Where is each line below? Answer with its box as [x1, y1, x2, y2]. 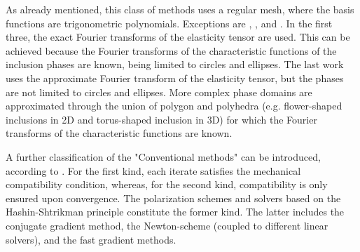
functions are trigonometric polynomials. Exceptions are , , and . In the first [6, 15, 333, 30]
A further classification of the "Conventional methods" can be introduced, [6, 149, 321, 164]
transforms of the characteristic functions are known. [6, 126, 233, 140]
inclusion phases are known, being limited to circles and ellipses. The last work [6, 57, 344, 72]
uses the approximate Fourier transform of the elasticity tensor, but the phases [6, 70, 344, 85]
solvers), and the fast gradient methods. [6, 232, 176, 246]
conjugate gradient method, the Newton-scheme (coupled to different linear [6, 218, 328, 232]
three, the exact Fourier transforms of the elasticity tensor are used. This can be [6, 29, 350, 44]
